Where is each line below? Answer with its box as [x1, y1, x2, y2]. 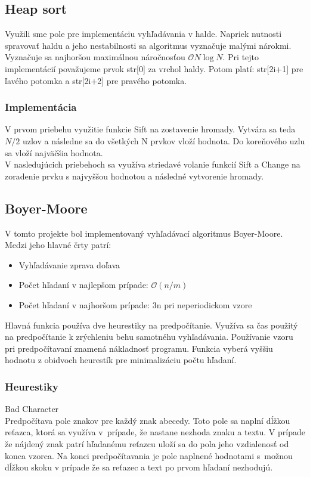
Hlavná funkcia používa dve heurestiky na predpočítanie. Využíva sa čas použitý [5, 318, 298, 331]
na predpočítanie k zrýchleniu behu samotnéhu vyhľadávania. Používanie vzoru [5, 330, 293, 343]
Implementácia [5, 100, 77, 114]
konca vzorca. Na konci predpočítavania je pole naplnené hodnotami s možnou [5, 449, 293, 461]
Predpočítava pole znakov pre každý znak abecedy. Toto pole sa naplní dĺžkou [5, 414, 290, 426]
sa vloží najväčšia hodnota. [5, 146, 103, 159]
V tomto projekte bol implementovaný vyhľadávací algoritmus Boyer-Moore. [5, 227, 283, 239]
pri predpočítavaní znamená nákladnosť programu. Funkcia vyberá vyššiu [5, 342, 273, 354]
